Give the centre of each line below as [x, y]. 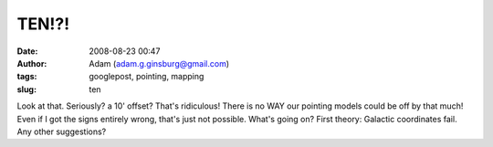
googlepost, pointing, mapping [147, 77]
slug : [26, 89]
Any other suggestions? [62, 131]
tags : [27, 77]
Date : [27, 51]
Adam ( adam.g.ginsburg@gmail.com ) [159, 63]
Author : [32, 63]
